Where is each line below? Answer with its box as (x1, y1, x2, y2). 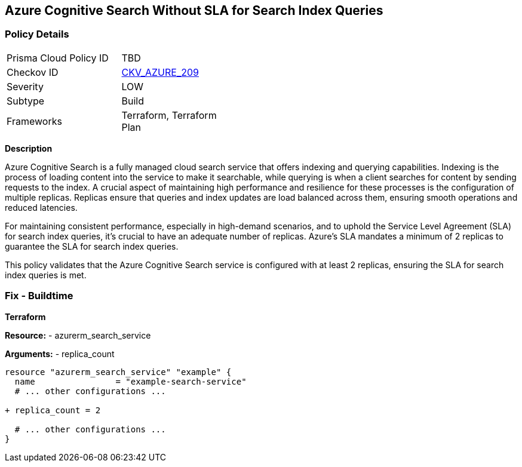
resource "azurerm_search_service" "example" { (5, 367, 232, 377)
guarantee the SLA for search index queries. (5, 241, 179, 251)
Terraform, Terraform (121, 109, 217, 121)
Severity (7, 80, 44, 93)
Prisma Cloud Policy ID (7, 51, 109, 64)
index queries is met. (5, 269, 87, 280)
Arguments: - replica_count (5, 348, 115, 359)
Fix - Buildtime (5, 290, 73, 302)
